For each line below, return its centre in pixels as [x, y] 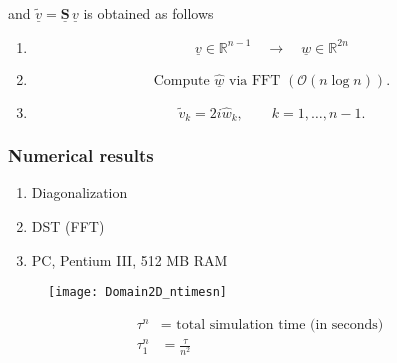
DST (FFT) [68, 226]
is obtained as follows [148, 13]
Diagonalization [79, 192]
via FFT [255, 80]
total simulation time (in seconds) [280, 324]
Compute [181, 80]
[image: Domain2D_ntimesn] [137, 292]
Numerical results [81, 155]
